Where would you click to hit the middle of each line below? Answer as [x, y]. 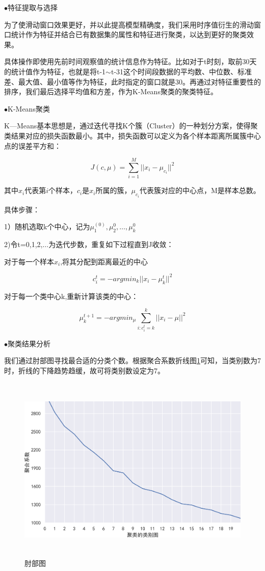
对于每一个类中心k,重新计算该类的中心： [71, 296]
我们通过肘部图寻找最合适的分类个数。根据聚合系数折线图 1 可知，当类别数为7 [132, 360]
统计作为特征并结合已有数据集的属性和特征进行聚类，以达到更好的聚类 [129, 34]
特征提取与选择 [33, 7]
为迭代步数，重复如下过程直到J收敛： [111, 244]
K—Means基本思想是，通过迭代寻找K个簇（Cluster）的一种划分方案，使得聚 [131, 126]
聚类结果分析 [29, 343]
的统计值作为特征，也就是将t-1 [55, 71]
